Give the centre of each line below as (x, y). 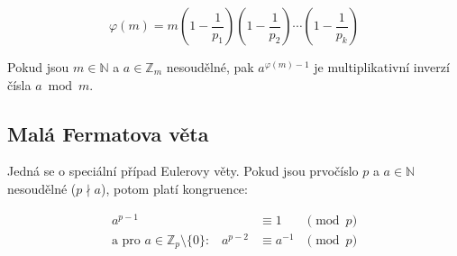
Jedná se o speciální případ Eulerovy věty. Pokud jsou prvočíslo (183, 171)
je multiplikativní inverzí (382, 67)
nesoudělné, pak (210, 67)
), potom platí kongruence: (174, 188)
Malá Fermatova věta (108, 133)
